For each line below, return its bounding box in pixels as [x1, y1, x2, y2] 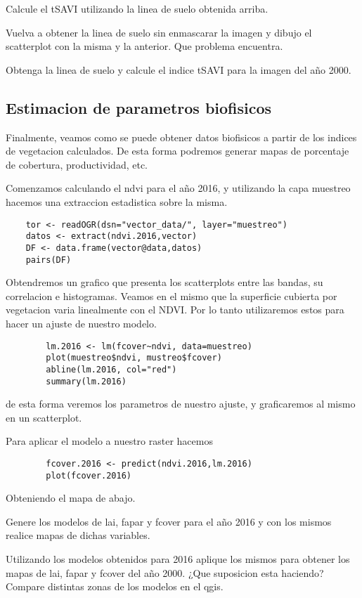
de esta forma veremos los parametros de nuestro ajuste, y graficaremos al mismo [6, 396, 356, 411]
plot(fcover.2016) [46, 470, 131, 481]
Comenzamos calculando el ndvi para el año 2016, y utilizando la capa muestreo [6, 181, 351, 195]
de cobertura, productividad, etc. [6, 157, 148, 171]
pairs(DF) [25, 254, 72, 265]
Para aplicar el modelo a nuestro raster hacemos [6, 434, 213, 448]
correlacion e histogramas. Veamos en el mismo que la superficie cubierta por [6, 288, 337, 303]
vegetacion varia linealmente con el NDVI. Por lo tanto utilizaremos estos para [6, 302, 344, 317]
